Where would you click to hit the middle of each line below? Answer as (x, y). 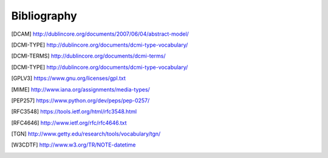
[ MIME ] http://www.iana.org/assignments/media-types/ (80, 89)
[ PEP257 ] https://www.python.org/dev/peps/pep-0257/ (80, 100)
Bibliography (44, 16)
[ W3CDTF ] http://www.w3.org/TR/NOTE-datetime (73, 145)
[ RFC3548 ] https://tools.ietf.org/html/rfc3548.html (74, 111)
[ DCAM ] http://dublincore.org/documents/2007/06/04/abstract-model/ (100, 34)
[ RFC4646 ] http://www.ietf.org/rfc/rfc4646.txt (69, 123)
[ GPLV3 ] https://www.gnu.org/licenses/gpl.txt (68, 78)
